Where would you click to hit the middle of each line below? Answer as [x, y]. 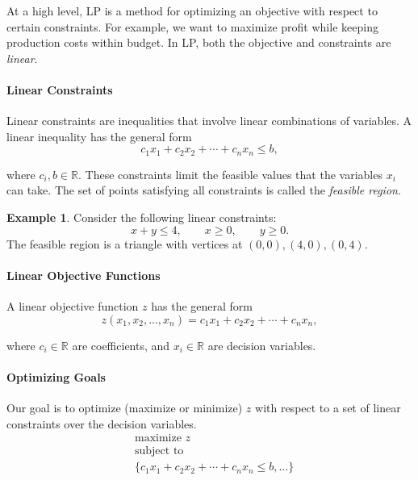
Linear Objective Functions [84, 275]
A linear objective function [73, 305]
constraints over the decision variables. [102, 423]
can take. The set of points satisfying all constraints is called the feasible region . [204, 190]
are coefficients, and [121, 345]
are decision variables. [262, 345]
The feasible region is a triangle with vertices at [125, 243]
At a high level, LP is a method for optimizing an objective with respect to [192, 10]
